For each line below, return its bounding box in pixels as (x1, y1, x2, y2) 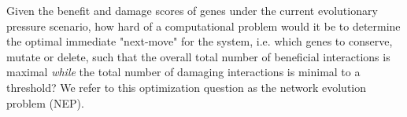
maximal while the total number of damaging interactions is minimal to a (6, 64, 361, 80)
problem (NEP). (6, 94, 84, 111)
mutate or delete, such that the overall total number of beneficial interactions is (6, 48, 390, 64)
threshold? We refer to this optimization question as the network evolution (6, 79, 367, 95)
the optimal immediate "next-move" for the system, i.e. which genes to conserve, (6, 33, 393, 49)
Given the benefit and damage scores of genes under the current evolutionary (6, 2, 378, 18)
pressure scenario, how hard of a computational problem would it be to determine (6, 17, 401, 34)
